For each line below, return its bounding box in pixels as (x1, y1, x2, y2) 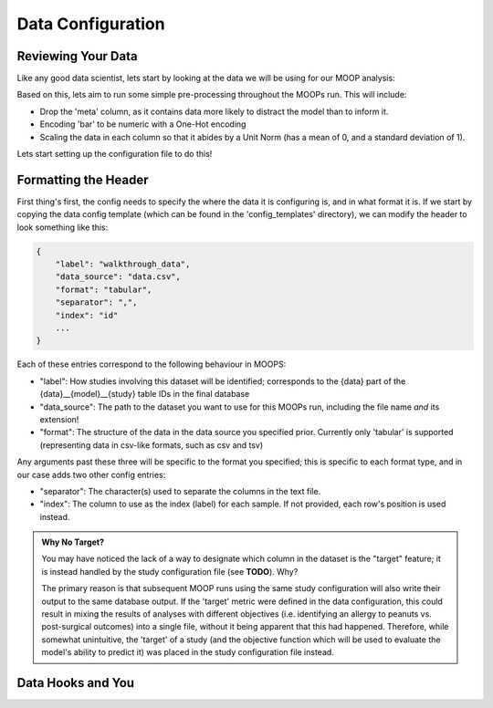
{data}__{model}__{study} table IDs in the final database (39, 389, 250, 400)
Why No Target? (41, 536, 105, 547)
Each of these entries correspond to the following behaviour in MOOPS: (16, 359, 287, 370)
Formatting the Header (16, 172, 150, 187)
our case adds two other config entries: (16, 469, 166, 480)
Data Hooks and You (16, 675, 135, 691)
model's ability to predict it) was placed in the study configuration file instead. (41, 647, 335, 658)
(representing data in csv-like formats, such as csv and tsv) (39, 439, 264, 451)
